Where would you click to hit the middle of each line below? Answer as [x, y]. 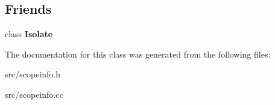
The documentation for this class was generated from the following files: [138, 54]
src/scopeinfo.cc [34, 94]
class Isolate [29, 34]
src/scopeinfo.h [33, 74]
